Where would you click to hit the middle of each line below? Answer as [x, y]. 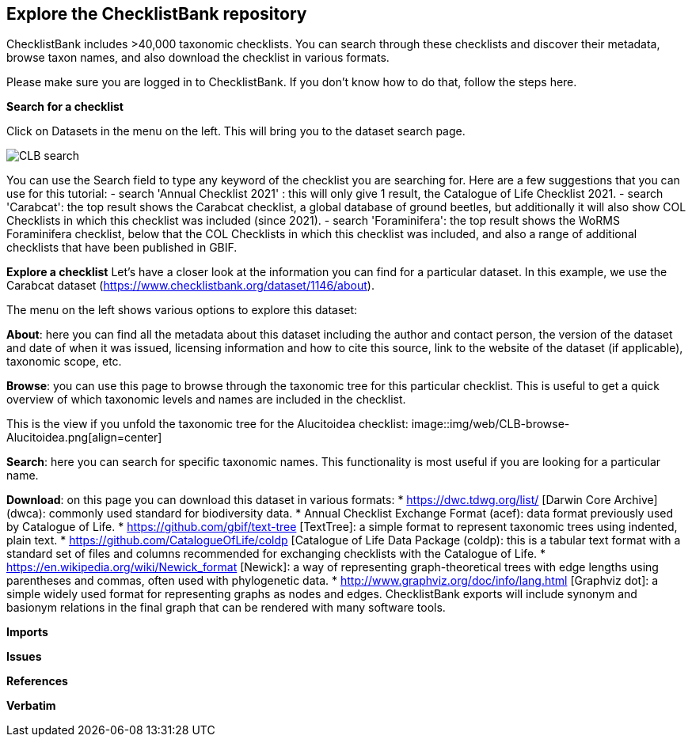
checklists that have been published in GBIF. [122, 248]
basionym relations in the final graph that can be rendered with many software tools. [226, 608]
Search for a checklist [65, 107]
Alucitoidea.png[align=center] [84, 438]
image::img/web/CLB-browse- [490, 424]
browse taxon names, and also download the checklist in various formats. [198, 58]
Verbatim [31, 706]
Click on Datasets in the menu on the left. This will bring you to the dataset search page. [236, 131]
